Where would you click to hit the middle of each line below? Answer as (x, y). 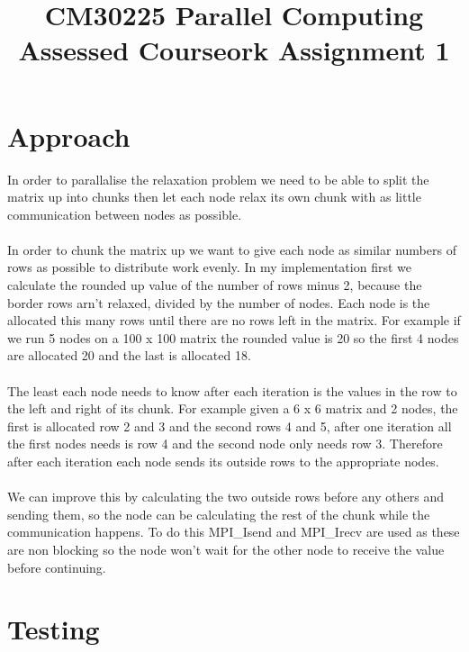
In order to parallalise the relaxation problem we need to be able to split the (218, 179)
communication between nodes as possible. (125, 214)
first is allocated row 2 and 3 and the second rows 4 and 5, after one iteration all (230, 426)
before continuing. (57, 567)
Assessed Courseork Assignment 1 (234, 50)
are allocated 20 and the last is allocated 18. (129, 355)
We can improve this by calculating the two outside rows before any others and (226, 497)
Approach (69, 136)
